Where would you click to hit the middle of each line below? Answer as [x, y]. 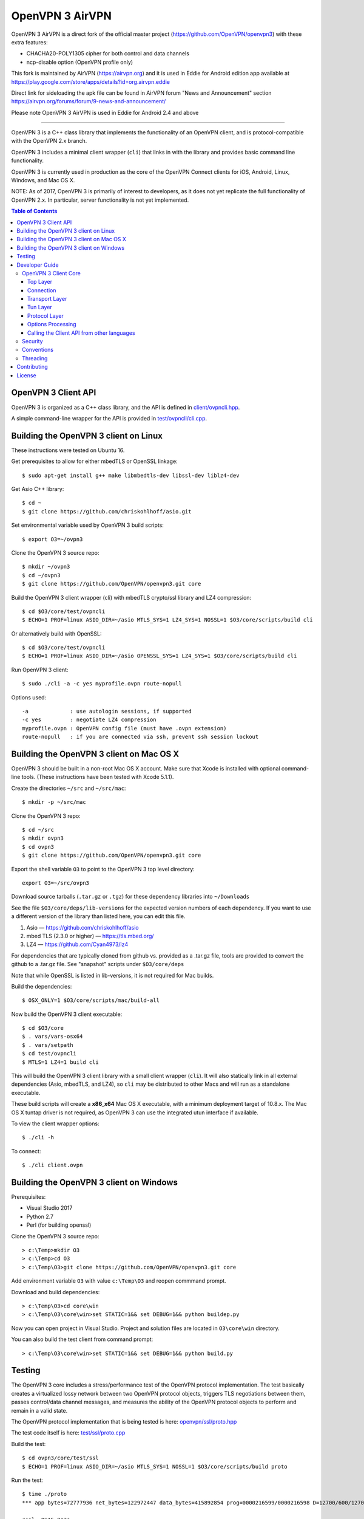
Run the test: [27, 1480]
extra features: [29, 42]
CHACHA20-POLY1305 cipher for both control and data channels [108, 53]
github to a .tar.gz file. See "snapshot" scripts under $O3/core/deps [98, 964]
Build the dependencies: [42, 986]
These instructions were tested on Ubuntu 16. [68, 450]
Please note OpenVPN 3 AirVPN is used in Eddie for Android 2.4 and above [105, 112]
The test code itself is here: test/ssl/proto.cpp [68, 1433]
